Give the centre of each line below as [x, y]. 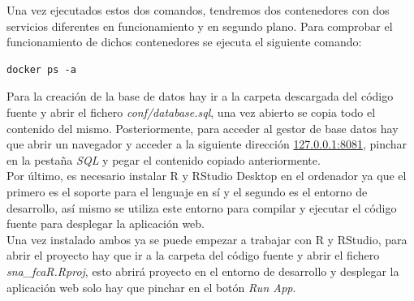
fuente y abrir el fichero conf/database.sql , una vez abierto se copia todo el [191, 112]
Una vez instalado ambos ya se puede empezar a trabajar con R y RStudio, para [207, 239]
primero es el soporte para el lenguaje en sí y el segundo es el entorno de [187, 191]
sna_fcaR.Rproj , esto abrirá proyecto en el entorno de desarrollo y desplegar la [203, 271]
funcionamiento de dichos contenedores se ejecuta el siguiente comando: [184, 42]
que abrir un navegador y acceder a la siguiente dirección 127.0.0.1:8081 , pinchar [207, 144]
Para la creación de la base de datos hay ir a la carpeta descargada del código [200, 96]
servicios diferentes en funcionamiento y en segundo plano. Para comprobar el [200, 26]
